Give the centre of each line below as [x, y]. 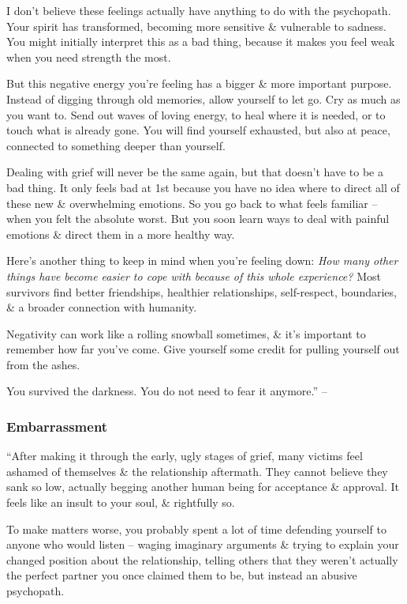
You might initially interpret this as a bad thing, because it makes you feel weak [201, 42]
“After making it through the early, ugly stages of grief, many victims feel [185, 456]
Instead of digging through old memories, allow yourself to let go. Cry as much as [203, 98]
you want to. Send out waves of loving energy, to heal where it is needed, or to [196, 114]
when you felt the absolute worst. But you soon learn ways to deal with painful [198, 219]
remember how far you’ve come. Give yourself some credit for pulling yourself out [203, 349]
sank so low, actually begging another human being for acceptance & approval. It [203, 487]
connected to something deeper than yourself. [116, 145]
